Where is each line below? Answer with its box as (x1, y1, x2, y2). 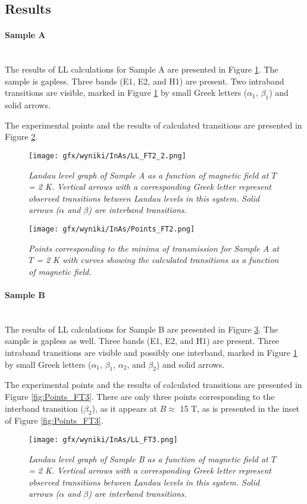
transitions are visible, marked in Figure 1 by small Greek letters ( (5, 86, 248, 99)
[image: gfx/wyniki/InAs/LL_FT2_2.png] (29, 151, 186, 160)
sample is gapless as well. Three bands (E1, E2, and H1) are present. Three (5, 334, 280, 347)
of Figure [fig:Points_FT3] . (5, 414, 104, 427)
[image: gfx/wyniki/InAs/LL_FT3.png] (29, 435, 178, 444)
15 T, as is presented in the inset (180, 402, 300, 414)
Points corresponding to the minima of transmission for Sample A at (29, 242, 280, 254)
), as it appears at (92, 402, 157, 414)
